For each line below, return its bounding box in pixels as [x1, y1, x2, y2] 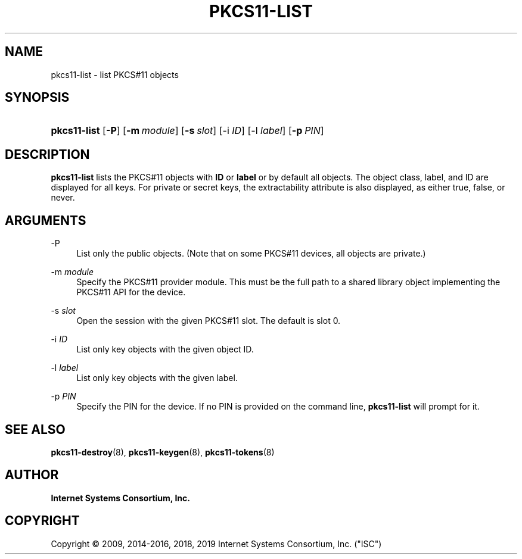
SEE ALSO [5, 421, 66, 437]
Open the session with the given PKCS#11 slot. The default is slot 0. [76, 316, 341, 326]
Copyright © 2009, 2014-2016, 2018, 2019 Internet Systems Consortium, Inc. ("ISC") [51, 538, 382, 549]
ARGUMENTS [5, 213, 86, 228]
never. [51, 192, 75, 203]
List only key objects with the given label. [76, 373, 238, 383]
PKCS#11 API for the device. [76, 287, 186, 298]
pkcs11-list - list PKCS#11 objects [51, 69, 179, 80]
